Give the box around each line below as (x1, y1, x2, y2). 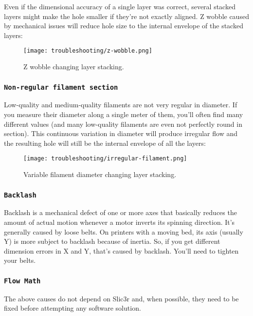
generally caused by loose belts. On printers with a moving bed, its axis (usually (4, 226, 243, 237)
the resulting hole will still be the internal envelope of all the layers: (4, 138, 206, 148)
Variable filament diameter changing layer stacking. (23, 169, 177, 179)
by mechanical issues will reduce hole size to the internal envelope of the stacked (4, 20, 243, 31)
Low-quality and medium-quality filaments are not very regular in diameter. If (4, 99, 237, 110)
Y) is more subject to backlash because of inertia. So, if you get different (4, 236, 220, 246)
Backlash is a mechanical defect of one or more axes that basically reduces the (4, 207, 237, 217)
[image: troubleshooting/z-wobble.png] (23, 47, 152, 55)
